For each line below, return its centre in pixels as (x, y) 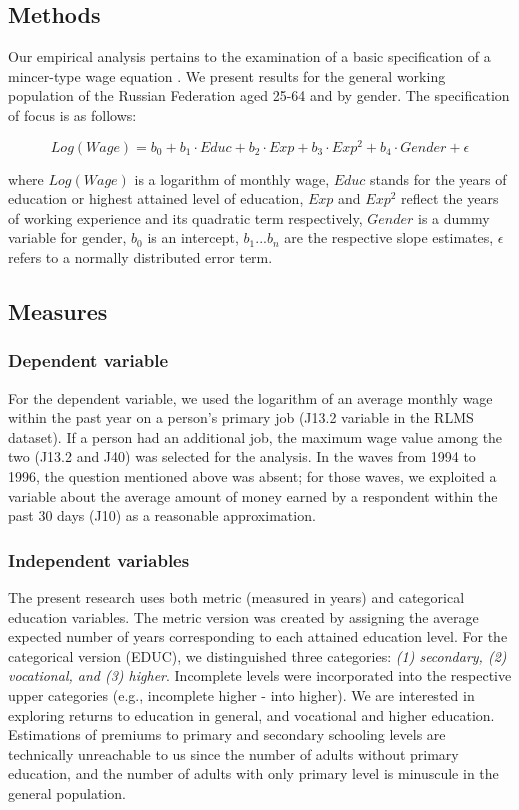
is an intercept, (193, 237)
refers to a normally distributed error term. (140, 257)
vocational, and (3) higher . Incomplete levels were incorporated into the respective (260, 675)
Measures (58, 311)
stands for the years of (438, 178)
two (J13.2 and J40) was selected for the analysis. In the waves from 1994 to (242, 456)
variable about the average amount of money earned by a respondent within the (253, 495)
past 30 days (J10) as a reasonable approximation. (162, 515)
